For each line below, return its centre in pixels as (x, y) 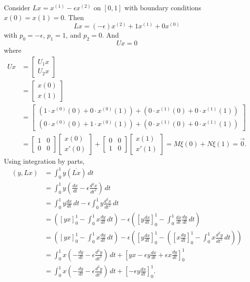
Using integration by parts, (44, 161)
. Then (74, 17)
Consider (17, 7)
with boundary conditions (163, 7)
